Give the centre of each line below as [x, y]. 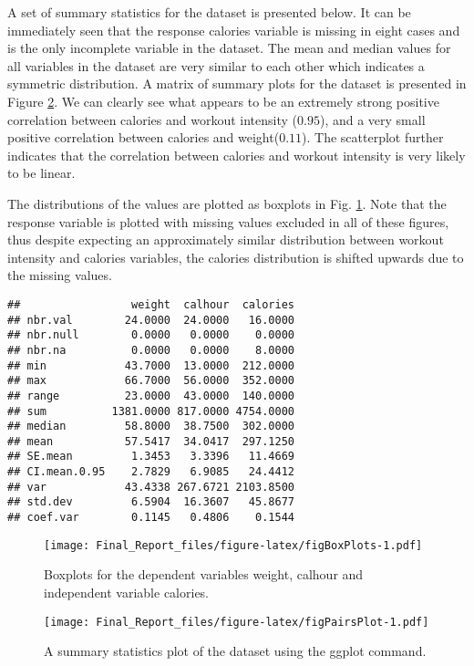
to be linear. [41, 173]
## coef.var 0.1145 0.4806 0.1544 [151, 518]
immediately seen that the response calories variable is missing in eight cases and [234, 30]
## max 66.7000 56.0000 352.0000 [151, 381]
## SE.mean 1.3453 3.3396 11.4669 [151, 457]
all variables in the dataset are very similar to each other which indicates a [216, 65]
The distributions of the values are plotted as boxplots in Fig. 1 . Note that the [227, 203]
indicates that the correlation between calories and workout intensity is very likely [237, 155]
